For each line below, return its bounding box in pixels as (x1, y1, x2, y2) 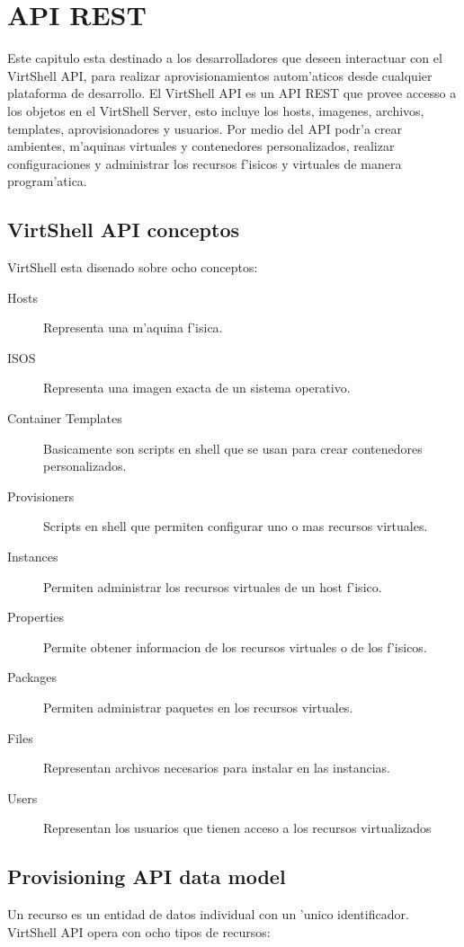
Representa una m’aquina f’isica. (43, 318, 223, 337)
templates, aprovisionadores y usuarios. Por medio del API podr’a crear (7, 119, 402, 137)
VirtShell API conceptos (7, 216, 240, 243)
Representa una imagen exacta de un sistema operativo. (43, 378, 351, 397)
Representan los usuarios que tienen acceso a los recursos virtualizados (43, 819, 432, 837)
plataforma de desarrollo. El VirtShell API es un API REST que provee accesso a (7, 84, 457, 102)
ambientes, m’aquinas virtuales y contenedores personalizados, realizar (7, 137, 395, 155)
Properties (7, 607, 64, 626)
